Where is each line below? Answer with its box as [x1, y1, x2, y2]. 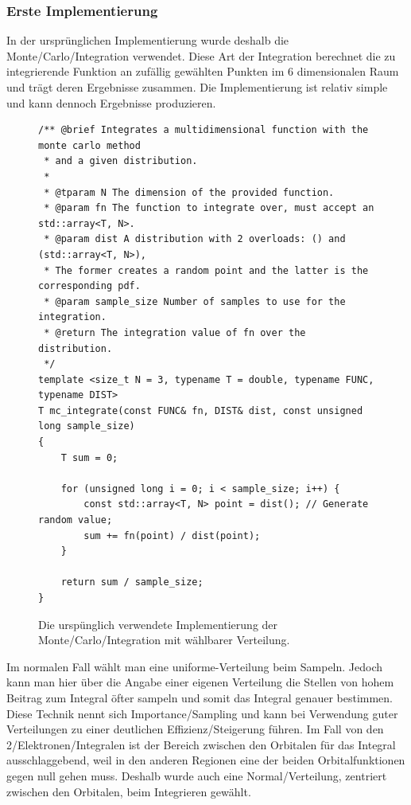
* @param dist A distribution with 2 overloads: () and [44, 233, 346, 245]
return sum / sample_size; [60, 576, 204, 588]
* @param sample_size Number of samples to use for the [44, 295, 346, 307]
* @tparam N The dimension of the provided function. [44, 186, 335, 198]
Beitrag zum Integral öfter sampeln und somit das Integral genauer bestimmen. [6, 689, 394, 705]
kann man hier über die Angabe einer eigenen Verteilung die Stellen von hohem [6, 674, 394, 690]
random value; [38, 514, 113, 526]
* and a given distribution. [44, 155, 198, 167]
